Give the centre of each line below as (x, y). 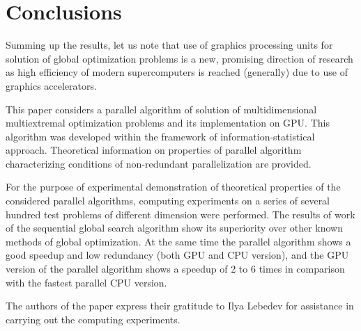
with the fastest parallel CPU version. (86, 282)
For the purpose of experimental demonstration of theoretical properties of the (173, 187)
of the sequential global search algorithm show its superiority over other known (175, 228)
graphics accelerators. (51, 85)
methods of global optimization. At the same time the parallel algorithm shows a (178, 241)
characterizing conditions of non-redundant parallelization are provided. (159, 163)
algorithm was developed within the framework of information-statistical (160, 136)
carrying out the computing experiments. (93, 319)
